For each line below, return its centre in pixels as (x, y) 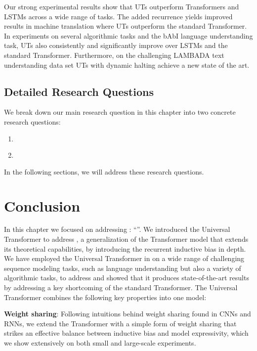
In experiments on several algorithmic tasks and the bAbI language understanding (128, 35)
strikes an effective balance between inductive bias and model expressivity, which (126, 333)
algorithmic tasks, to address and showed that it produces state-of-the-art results (127, 278)
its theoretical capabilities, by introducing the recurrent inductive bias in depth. (125, 248)
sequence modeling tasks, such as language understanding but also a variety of (123, 268)
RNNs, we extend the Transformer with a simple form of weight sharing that (120, 323)
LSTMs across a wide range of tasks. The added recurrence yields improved (118, 16)
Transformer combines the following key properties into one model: (105, 297)
